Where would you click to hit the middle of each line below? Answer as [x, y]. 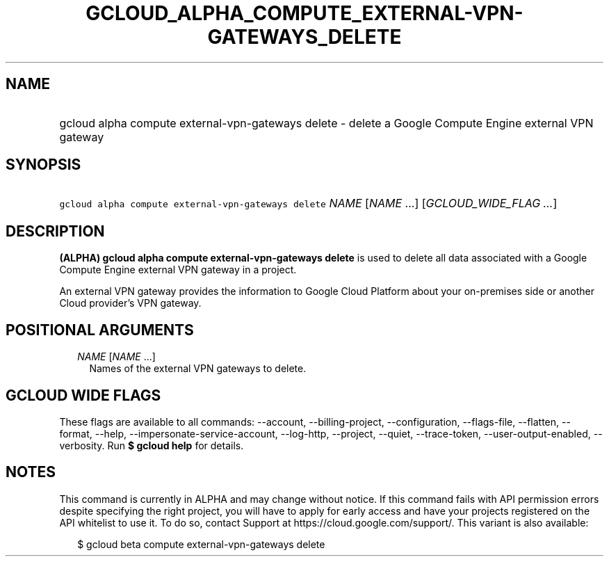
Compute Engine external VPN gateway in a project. [178, 270]
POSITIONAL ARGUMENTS [100, 330]
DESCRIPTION [55, 231]
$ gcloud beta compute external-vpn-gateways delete [201, 544]
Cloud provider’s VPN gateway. [130, 303]
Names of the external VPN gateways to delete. [198, 369]
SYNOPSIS [43, 165]
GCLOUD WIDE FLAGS [83, 395]
